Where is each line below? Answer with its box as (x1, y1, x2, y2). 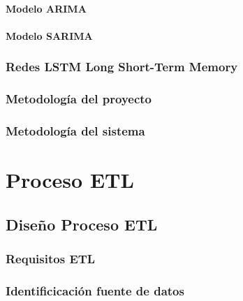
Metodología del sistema (6, 122, 145, 139)
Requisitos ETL (6, 249, 96, 267)
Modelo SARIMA (6, 28, 93, 43)
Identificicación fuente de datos (6, 281, 184, 299)
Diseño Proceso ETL (6, 213, 158, 235)
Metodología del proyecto (6, 90, 152, 108)
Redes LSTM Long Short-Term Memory (6, 58, 238, 75)
